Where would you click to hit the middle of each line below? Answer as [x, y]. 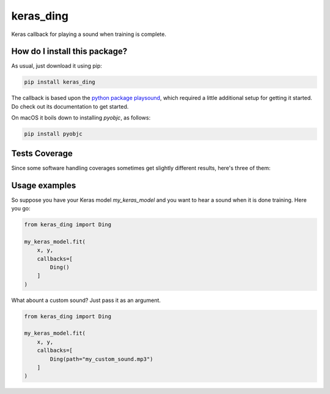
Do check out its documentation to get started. [70, 106]
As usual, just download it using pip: [57, 66]
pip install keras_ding [60, 82]
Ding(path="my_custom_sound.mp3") [101, 359]
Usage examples [44, 185]
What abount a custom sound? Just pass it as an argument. [86, 300]
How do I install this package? [69, 52]
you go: [21, 208]
